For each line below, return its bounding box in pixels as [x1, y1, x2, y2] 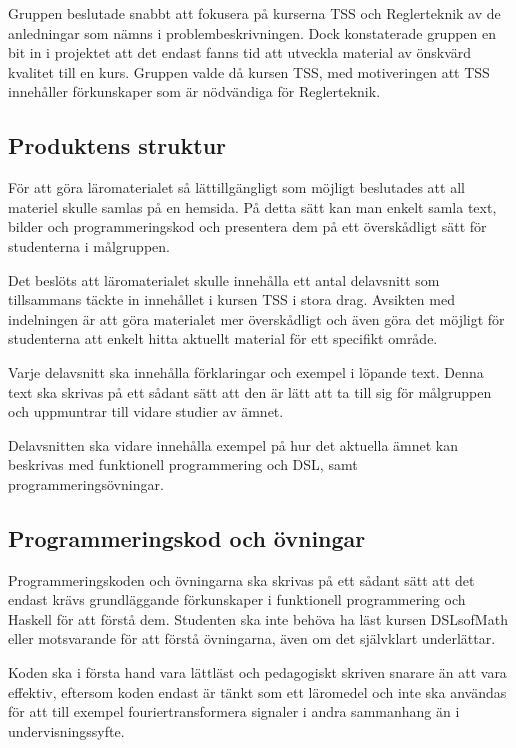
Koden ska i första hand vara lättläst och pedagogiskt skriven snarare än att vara [8, 662, 507, 683]
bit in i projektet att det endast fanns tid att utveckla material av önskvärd [8, 42, 472, 63]
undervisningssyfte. [8, 720, 125, 741]
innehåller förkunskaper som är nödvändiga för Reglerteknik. [8, 81, 381, 102]
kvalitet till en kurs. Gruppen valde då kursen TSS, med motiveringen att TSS [8, 61, 490, 82]
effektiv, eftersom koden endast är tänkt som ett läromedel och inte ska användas [8, 681, 507, 702]
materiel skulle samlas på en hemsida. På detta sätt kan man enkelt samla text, [8, 196, 497, 217]
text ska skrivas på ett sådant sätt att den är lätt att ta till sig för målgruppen [8, 381, 492, 402]
